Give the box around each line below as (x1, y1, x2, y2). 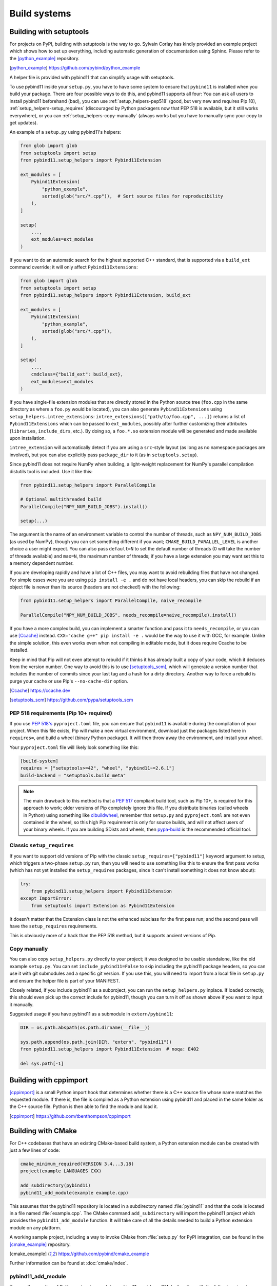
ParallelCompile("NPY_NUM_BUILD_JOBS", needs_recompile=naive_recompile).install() (20, 612, 237, 618)
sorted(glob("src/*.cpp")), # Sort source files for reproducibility (42, 193, 223, 199)
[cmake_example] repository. (9, 1241, 71, 1247)
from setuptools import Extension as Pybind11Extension (31, 903, 175, 908)
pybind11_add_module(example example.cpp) (20, 1190, 129, 1195)
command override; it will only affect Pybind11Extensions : (9, 264, 138, 270)
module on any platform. (9, 1224, 62, 1230)
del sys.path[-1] (20, 1061, 64, 1067)
